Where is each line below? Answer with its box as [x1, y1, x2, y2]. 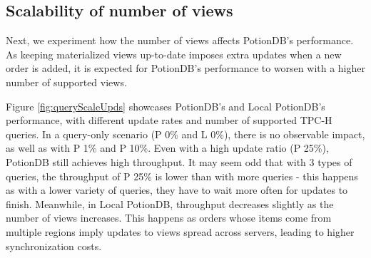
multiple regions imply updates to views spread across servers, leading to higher [6, 224, 355, 239]
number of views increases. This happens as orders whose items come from [6, 210, 332, 225]
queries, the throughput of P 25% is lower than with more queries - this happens [6, 168, 358, 183]
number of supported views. [6, 74, 127, 89]
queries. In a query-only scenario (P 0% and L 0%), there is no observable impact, [6, 126, 365, 141]
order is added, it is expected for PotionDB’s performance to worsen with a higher [6, 61, 365, 76]
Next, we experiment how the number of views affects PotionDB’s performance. [6, 33, 354, 48]
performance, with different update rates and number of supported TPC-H [6, 113, 332, 128]
